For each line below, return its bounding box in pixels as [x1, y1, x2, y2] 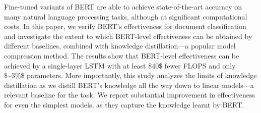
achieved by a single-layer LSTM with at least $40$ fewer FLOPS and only [4, 60, 236, 70]
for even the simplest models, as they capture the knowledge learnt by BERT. [4, 99, 244, 109]
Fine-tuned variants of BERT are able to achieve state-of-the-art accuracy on [4, 1, 242, 11]
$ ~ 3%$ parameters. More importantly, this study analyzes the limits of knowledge [4, 70, 257, 80]
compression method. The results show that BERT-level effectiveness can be [4, 50, 239, 60]
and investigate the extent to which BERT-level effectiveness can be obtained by [4, 30, 252, 41]
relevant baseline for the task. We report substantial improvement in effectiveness [4, 89, 255, 100]
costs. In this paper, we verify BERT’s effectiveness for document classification [4, 21, 246, 31]
